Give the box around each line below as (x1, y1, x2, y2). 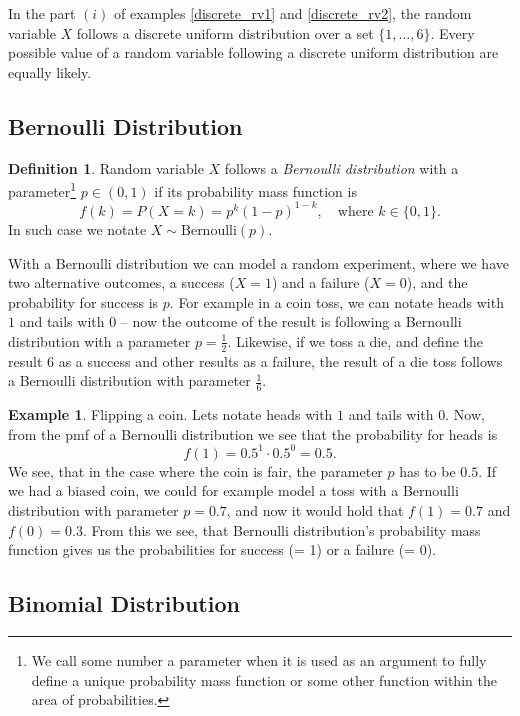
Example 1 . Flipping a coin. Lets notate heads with (8, 404, 333, 425)
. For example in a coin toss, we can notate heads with (169, 291, 504, 312)
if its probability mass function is (154, 180, 357, 201)
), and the (406, 272, 468, 293)
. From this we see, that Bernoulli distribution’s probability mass (82, 519, 481, 540)
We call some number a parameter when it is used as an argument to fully (31, 650, 487, 670)
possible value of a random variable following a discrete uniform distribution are (8, 42, 499, 63)
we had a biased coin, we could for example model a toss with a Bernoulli (8, 480, 459, 501)
